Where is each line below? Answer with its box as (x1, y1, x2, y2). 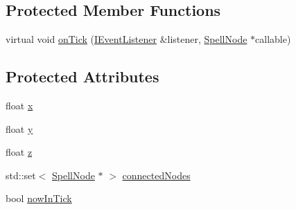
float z (6, 145, 33, 159)
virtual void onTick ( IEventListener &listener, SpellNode (6, 32, 247, 46)
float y (6, 121, 33, 136)
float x (6, 98, 33, 112)
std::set (6, 167, 36, 182)
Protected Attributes (6, 66, 159, 87)
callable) (255, 32, 291, 46)
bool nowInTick (6, 191, 72, 206)
